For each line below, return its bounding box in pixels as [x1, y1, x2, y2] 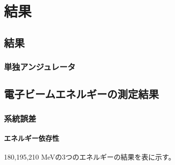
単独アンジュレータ [4, 61, 76, 73]
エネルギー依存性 [4, 133, 59, 143]
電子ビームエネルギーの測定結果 [4, 86, 159, 101]
